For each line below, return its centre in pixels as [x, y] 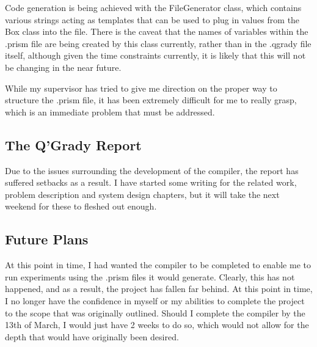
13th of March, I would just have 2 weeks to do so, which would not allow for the [157, 325]
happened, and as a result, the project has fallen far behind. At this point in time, [159, 289]
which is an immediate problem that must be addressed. [110, 111]
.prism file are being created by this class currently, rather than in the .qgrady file [158, 43]
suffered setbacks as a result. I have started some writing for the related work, [151, 182]
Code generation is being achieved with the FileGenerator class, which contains [153, 7]
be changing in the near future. [63, 67]
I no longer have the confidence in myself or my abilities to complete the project [155, 300]
